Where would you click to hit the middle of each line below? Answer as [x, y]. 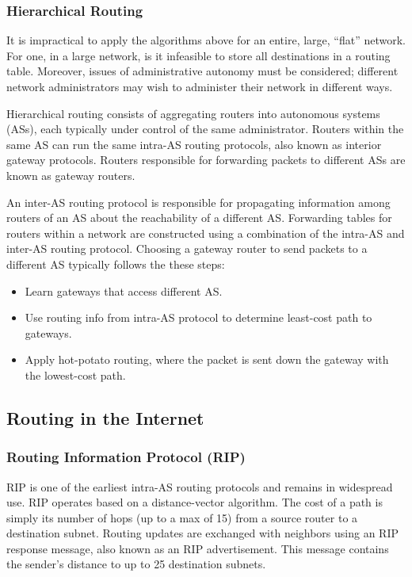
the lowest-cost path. [75, 374]
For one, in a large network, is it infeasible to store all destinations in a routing [198, 55]
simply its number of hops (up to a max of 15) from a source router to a [182, 517]
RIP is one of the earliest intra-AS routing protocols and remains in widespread [200, 486]
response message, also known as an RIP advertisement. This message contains [198, 548]
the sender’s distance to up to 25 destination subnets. [136, 564]
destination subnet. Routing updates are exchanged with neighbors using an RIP [202, 533]
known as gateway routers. [71, 175]
